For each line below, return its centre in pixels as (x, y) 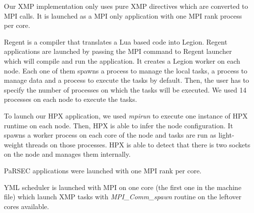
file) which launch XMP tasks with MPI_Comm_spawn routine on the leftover (123, 197)
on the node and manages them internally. (67, 154)
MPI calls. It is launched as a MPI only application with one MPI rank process (123, 15)
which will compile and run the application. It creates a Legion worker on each (122, 60)
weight (14, 144)
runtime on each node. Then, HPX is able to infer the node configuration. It (119, 125)
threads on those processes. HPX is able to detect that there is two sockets (138, 144)
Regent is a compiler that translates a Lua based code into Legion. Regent (116, 41)
